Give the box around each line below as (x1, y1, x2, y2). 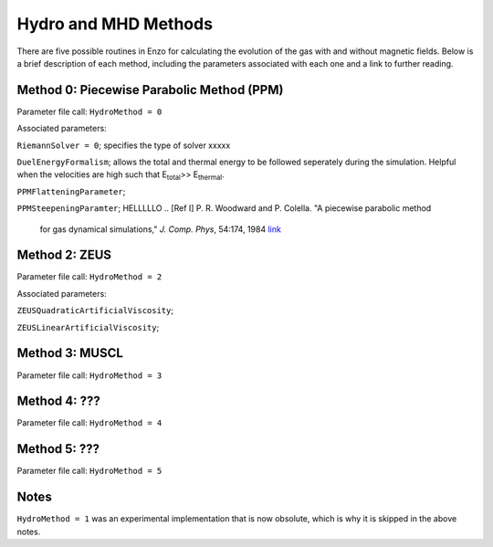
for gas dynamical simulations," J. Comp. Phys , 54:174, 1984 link (39, 224, 282, 235)
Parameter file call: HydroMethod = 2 (16, 271, 163, 282)
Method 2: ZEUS (16, 247, 112, 263)
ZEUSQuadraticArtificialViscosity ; (16, 305, 173, 316)
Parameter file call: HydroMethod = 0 (16, 106, 163, 117)
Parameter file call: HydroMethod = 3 (16, 370, 163, 381)
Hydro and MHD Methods (16, 14, 214, 34)
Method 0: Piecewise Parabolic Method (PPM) (16, 82, 284, 98)
